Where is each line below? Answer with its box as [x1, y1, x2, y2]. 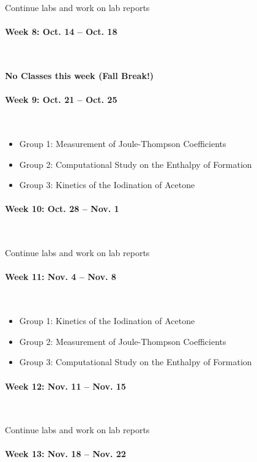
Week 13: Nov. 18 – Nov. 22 [5, 447, 126, 460]
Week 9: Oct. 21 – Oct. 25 [5, 93, 117, 106]
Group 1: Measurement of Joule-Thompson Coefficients [19, 137, 226, 150]
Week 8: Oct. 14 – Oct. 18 [5, 25, 117, 38]
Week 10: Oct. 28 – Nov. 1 [5, 202, 119, 215]
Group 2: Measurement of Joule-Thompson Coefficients [19, 335, 226, 347]
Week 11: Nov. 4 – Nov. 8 [5, 270, 116, 283]
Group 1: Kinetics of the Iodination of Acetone [19, 314, 195, 327]
